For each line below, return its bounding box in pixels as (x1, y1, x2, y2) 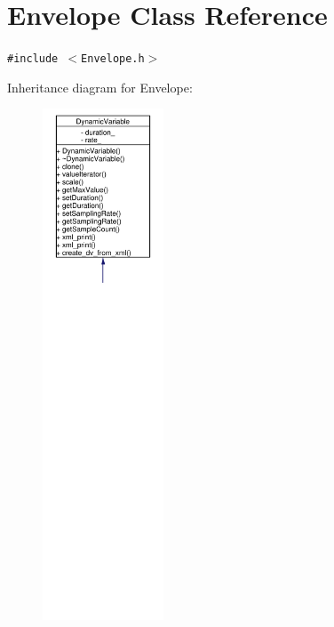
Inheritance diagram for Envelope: (7, 77, 193, 96)
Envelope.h (81, 52, 145, 66)
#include (7, 52, 59, 66)
